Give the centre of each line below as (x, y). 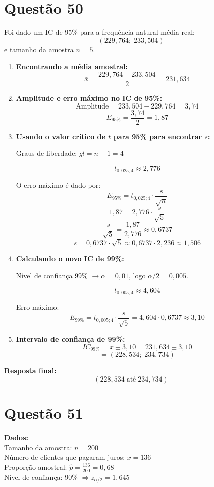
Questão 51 (44, 413)
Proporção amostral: (36, 467)
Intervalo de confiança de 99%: (70, 339)
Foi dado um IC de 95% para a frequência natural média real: (99, 32)
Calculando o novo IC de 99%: (70, 258)
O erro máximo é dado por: (58, 185)
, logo (137, 275)
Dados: (16, 437)
